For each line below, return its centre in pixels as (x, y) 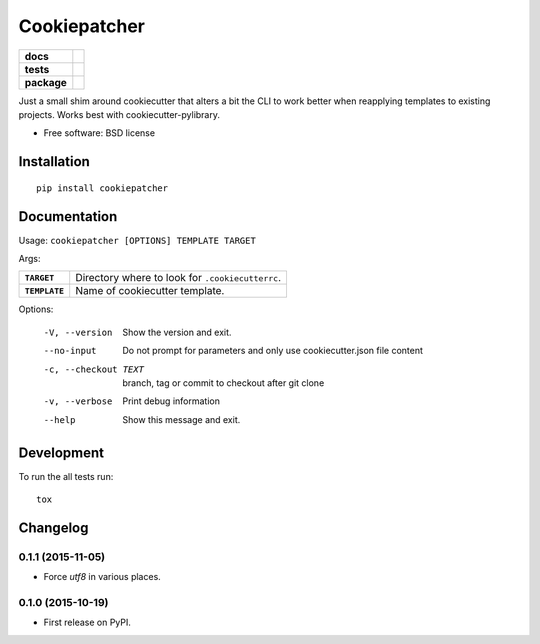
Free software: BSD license (99, 133)
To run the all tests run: (66, 476)
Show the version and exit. (177, 332)
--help (59, 419)
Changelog (53, 527)
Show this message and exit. (181, 419)
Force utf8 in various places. (102, 577)
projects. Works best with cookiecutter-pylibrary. (119, 114)
